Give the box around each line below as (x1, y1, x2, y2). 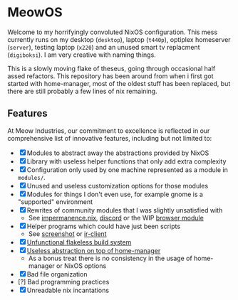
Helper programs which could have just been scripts (26, 222, 180, 230)
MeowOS (7, 4, 63, 21)
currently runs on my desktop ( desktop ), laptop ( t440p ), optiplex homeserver (7, 35, 231, 43)
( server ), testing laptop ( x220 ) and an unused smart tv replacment (7, 43, 200, 51)
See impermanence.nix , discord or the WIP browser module (28, 213, 205, 222)
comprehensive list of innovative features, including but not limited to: (7, 134, 212, 142)
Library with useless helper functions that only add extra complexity (26, 157, 227, 166)
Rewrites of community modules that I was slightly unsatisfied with (26, 205, 223, 214)
